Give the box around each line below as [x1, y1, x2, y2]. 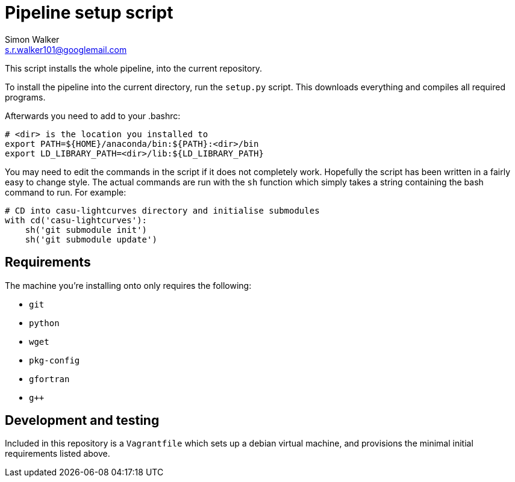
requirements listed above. [5, 448, 110, 459]
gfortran [29, 374, 70, 384]
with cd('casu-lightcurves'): [5, 215, 148, 225]
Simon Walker [5, 34, 60, 45]
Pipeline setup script [5, 2, 173, 23]
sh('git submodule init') [25, 224, 148, 235]
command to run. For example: [5, 187, 126, 197]
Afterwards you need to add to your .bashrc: [5, 110, 181, 121]
